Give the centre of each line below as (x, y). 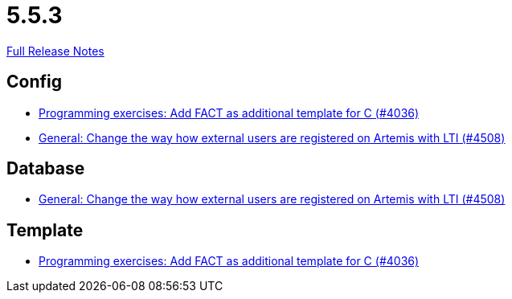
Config (34, 82)
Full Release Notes (55, 51)
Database (46, 169)
